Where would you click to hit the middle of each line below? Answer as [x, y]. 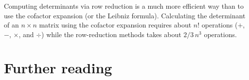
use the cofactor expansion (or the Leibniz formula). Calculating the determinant [125, 15]
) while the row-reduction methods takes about [111, 34]
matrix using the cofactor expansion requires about [115, 25]
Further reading [58, 67]
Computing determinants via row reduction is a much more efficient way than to [124, 6]
